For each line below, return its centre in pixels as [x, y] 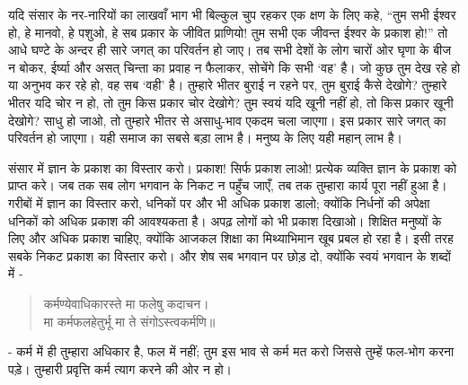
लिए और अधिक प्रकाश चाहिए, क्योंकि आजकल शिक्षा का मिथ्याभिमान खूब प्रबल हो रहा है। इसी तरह [231, 238]
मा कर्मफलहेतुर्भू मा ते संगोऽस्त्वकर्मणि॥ [129, 321]
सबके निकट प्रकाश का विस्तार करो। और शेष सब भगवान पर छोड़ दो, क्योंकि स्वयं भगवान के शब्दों [230, 255]
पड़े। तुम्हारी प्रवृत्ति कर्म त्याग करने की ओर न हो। [120, 368]
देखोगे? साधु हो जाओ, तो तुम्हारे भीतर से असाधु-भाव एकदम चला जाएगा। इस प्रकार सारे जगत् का [227, 120]
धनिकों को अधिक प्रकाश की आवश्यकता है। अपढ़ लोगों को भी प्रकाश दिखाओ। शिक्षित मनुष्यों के [225, 220]
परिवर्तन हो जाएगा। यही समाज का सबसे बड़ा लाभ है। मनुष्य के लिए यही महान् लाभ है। [205, 138]
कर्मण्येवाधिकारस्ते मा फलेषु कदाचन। [126, 303]
